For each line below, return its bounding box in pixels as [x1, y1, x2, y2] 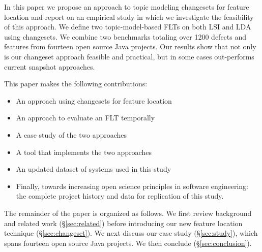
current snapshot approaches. [4, 61, 95, 72]
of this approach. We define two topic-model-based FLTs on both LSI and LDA [4, 21, 251, 32]
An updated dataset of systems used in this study [16, 164, 171, 174]
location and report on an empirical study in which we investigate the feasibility [4, 11, 254, 22]
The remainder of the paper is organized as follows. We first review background [4, 207, 252, 218]
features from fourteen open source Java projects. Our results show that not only [4, 41, 256, 52]
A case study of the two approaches [16, 129, 127, 140]
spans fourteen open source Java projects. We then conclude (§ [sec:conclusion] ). [4, 237, 252, 248]
